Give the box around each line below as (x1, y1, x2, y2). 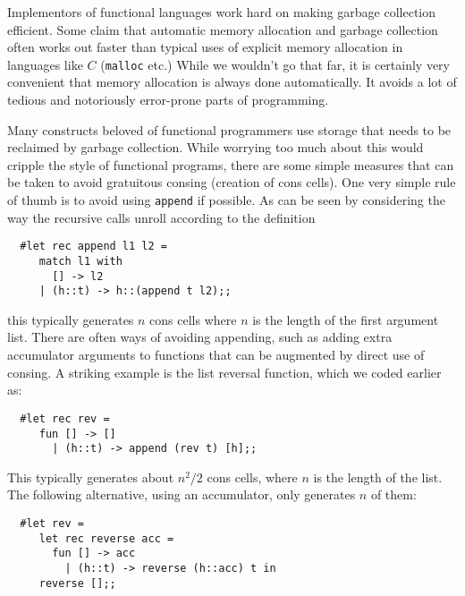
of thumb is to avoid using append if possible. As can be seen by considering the (7, 191, 445, 209)
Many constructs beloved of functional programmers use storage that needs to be (7, 120, 452, 139)
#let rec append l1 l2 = (20, 240, 167, 253)
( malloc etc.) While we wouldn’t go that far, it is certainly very (100, 55, 451, 73)
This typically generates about (7, 467, 174, 486)
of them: (370, 485, 417, 504)
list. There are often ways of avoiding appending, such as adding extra (7, 328, 393, 346)
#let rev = (20, 517, 84, 530)
